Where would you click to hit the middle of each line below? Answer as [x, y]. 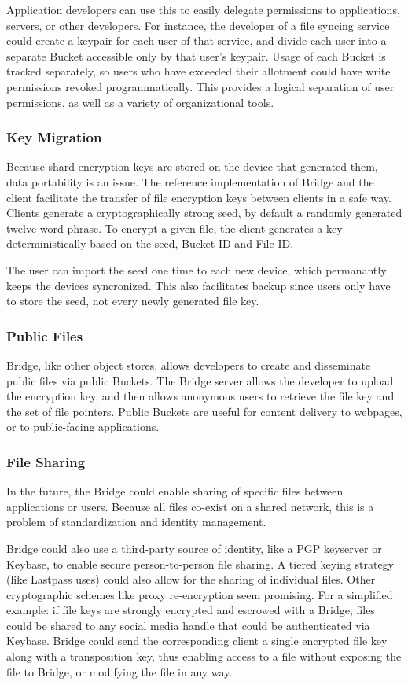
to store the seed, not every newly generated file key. [133, 301]
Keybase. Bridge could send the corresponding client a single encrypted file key [197, 641]
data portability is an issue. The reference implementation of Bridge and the [190, 181]
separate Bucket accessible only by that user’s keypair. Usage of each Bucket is [196, 55]
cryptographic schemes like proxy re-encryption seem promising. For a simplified [200, 594]
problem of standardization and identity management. [136, 522]
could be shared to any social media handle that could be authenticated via [188, 625]
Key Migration [54, 137]
